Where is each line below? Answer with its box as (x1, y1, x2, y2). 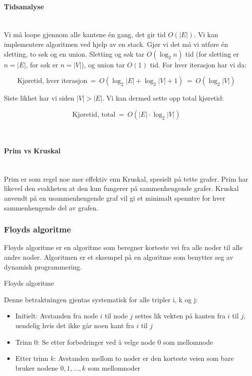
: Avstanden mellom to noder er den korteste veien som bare (54, 353, 234, 363)
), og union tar (81, 59, 125, 69)
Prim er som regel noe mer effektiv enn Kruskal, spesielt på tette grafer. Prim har (4, 173, 249, 184)
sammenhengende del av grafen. (4, 202, 99, 212)
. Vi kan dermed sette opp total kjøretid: (102, 93, 224, 103)
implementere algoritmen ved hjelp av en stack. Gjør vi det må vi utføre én (4, 39, 228, 49)
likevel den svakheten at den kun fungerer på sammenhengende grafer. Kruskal (4, 183, 239, 193)
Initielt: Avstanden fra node (15, 311, 98, 321)
